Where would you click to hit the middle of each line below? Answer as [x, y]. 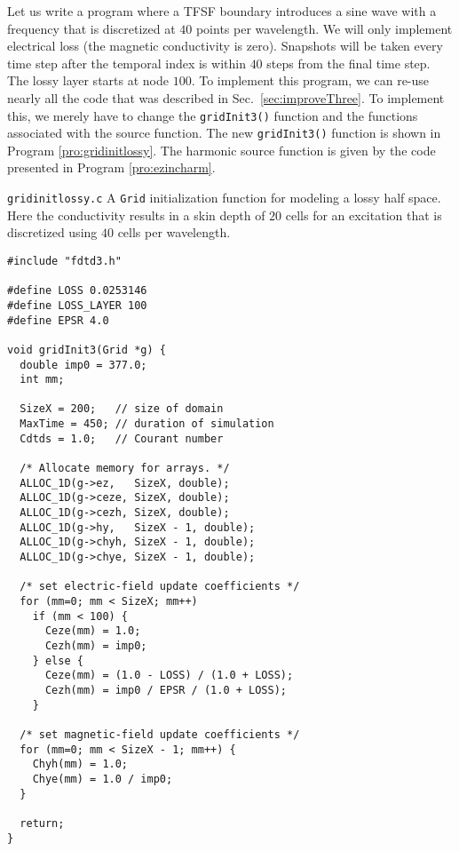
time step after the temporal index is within [127, 63]
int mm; [42, 380]
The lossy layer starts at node [88, 80]
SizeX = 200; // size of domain [122, 409]
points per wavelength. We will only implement [324, 28]
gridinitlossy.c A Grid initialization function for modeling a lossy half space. [224, 198]
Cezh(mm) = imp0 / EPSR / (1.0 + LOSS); [166, 690]
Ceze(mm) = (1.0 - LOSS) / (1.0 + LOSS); [169, 676]
